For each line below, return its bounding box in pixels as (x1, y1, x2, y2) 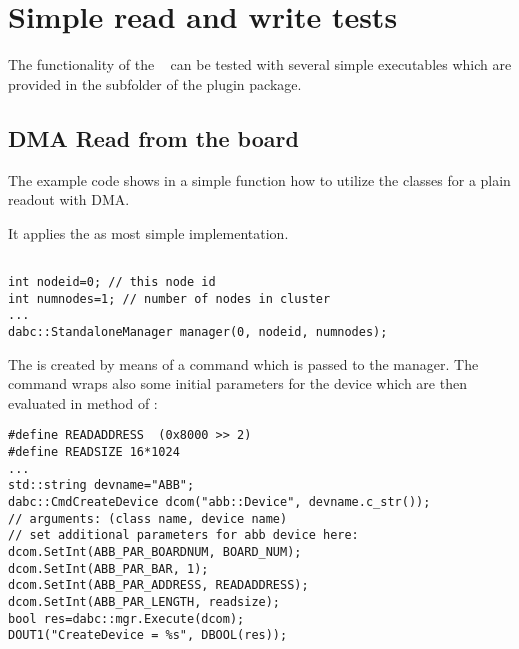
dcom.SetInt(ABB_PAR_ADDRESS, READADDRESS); (8, 578, 309, 593)
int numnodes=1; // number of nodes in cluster (8, 291, 331, 306)
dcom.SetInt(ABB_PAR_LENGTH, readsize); (8, 594, 281, 609)
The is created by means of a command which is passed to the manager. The (8, 353, 479, 374)
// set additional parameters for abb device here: (8, 528, 359, 543)
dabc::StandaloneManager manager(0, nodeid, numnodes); (8, 324, 388, 339)
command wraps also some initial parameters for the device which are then (8, 373, 467, 394)
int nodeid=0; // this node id (8, 274, 216, 289)
